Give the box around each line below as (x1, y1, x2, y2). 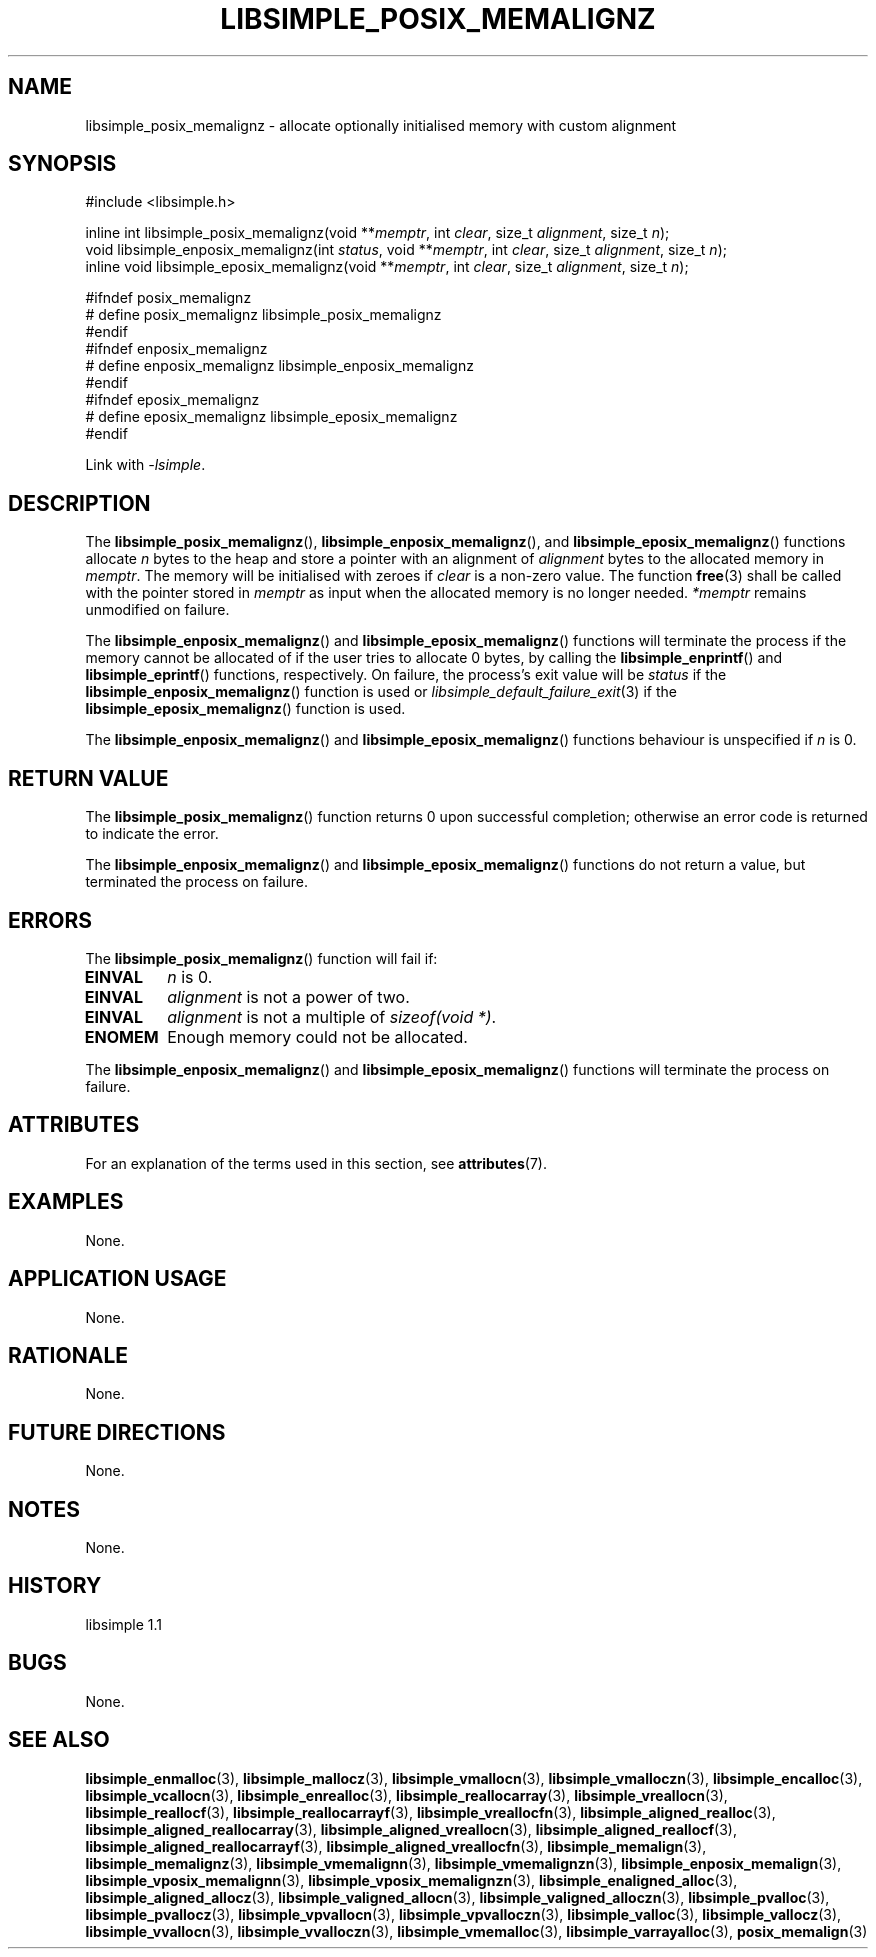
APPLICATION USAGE (8, 1266, 227, 1292)
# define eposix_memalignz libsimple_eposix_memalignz (85, 408, 458, 426)
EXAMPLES (8, 1189, 124, 1215)
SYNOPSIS (8, 151, 117, 177)
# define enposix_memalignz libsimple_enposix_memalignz (85, 357, 474, 375)
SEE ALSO (8, 1727, 110, 1753)
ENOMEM (84, 1026, 159, 1047)
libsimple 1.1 (85, 1615, 163, 1633)
